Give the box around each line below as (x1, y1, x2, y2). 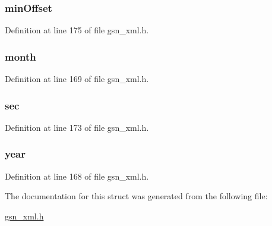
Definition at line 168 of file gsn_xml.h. (5, 169, 149, 182)
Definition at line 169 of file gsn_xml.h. (5, 73, 149, 85)
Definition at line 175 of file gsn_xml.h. (5, 24, 149, 36)
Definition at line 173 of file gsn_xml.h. (5, 121, 149, 133)
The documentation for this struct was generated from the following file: (5, 190, 268, 202)
